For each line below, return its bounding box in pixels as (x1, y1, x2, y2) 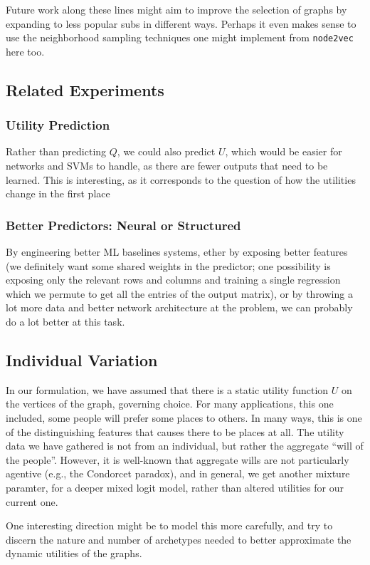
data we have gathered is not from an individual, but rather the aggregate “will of (6, 438, 364, 453)
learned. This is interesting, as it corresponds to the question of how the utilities (6, 172, 356, 187)
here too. (6, 43, 45, 58)
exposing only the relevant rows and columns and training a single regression (6, 272, 341, 287)
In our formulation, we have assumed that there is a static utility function (6, 382, 329, 397)
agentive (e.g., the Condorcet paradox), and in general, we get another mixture (6, 466, 350, 481)
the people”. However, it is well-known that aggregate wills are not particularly (6, 452, 349, 467)
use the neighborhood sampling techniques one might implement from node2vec (6, 30, 354, 45)
